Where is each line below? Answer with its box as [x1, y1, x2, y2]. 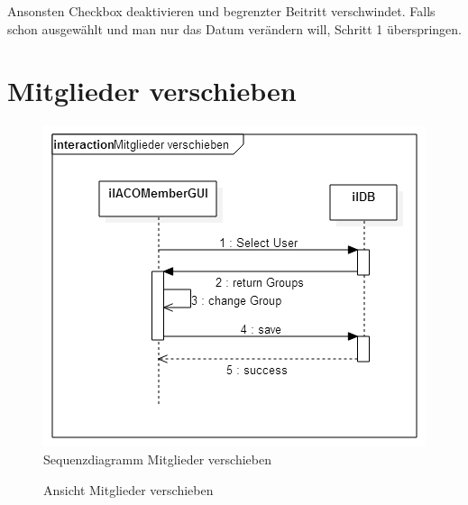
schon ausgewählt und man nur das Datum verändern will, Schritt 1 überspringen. [7, 19, 463, 38]
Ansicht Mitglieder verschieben [43, 480, 214, 499]
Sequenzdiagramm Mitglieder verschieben [43, 449, 271, 468]
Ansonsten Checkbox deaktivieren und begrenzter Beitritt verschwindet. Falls [7, 2, 436, 20]
